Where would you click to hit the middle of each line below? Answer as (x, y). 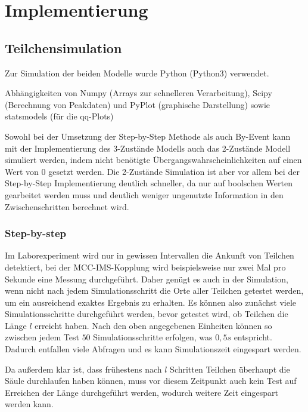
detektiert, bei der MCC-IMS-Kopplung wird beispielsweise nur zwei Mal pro (145, 267)
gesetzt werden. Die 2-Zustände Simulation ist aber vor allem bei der (174, 171)
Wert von (22, 171)
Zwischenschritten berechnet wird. (67, 206)
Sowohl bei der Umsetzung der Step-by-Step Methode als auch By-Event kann (148, 136)
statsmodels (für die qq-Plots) (59, 116)
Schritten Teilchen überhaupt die (230, 369)
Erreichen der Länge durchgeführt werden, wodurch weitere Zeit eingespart (141, 392)
